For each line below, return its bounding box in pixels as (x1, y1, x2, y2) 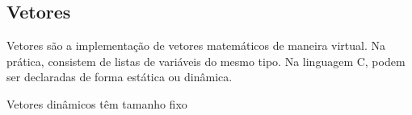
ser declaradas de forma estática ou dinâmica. (6, 68, 233, 85)
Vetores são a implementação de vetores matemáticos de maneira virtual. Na (6, 37, 385, 54)
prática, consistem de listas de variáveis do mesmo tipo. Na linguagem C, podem (6, 52, 406, 69)
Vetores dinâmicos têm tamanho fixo (6, 95, 187, 112)
